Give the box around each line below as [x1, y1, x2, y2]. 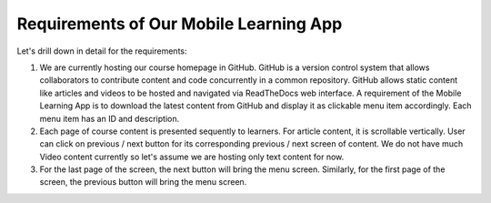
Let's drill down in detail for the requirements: [16, 46, 187, 56]
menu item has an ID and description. [39, 113, 180, 124]
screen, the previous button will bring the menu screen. [39, 177, 247, 188]
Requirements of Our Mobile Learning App [16, 14, 343, 34]
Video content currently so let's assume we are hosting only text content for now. [39, 151, 345, 162]
